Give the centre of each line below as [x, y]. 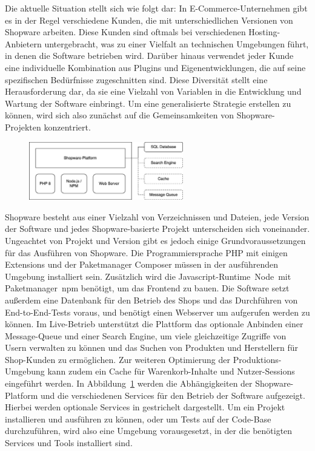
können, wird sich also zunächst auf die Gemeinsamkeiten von [120, 115]
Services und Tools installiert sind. [69, 443]
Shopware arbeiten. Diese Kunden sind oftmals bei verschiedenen [125, 32]
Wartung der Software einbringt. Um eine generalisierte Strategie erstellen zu [148, 103]
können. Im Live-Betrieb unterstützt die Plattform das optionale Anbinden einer [154, 324]
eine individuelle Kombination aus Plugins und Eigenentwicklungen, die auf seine [155, 67]
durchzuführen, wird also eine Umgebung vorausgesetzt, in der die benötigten [149, 431]
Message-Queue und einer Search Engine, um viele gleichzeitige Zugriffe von [146, 335]
